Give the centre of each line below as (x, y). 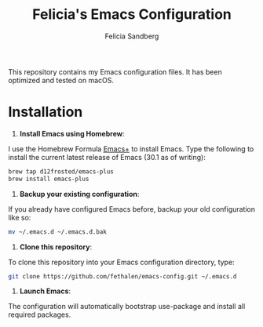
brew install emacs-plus (49, 179)
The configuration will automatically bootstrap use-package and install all (127, 307)
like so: (20, 217)
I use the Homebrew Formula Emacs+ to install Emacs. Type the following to (131, 149)
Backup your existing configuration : (79, 194)
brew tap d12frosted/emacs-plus (61, 171)
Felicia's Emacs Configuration (132, 15)
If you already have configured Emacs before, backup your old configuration (132, 209)
